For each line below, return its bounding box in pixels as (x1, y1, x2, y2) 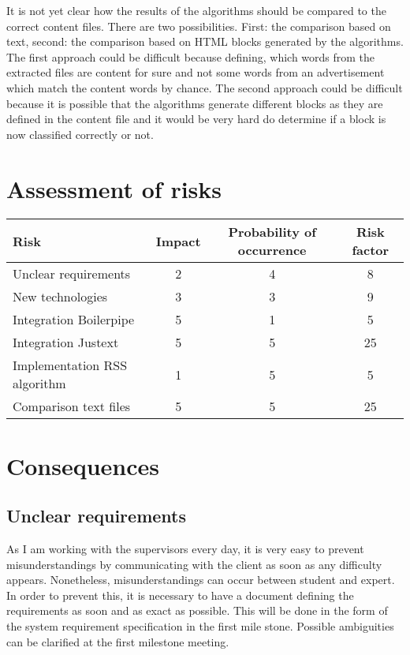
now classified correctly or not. (6, 125, 154, 142)
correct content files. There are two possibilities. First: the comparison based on (6, 17, 391, 34)
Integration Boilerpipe (13, 310, 135, 329)
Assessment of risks (6, 172, 222, 204)
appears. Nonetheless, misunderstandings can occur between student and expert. (6, 571, 395, 588)
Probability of (228, 223, 316, 241)
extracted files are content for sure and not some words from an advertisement (6, 64, 385, 80)
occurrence (237, 241, 307, 260)
